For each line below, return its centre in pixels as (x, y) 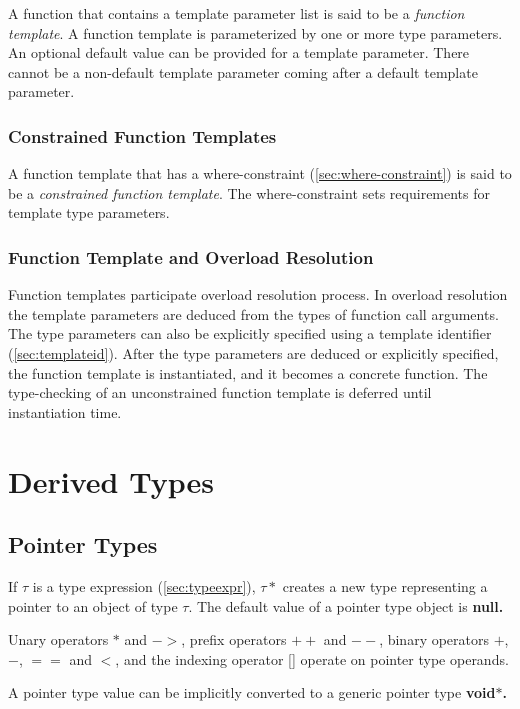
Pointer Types (83, 544)
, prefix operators (234, 639)
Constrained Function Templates (142, 135)
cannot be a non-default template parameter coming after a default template (243, 71)
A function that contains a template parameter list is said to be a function (236, 13)
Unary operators (58, 639)
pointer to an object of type (93, 605)
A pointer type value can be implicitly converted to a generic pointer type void (252, 692)
